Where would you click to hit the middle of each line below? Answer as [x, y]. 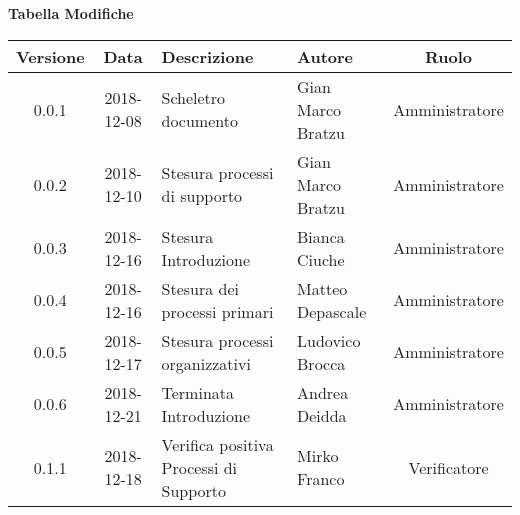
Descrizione [207, 56]
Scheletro [193, 98]
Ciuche [321, 259]
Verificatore [448, 467]
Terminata [198, 392]
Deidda [322, 415]
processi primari [217, 311]
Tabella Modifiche [71, 13]
